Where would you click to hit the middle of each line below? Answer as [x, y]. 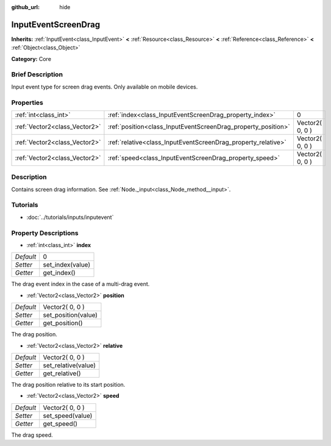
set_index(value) [67, 265]
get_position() [63, 323]
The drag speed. [32, 435]
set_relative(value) [69, 365]
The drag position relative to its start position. [68, 384]
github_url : [25, 7]
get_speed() [60, 423]
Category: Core [31, 59]
